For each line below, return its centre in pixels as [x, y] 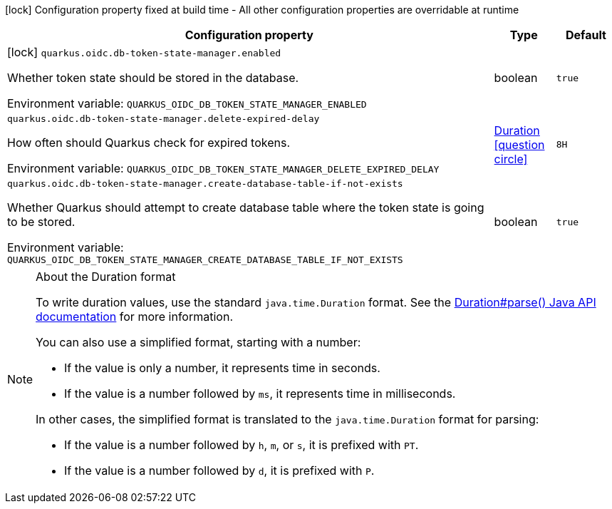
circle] [511, 159]
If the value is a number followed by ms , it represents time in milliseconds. [260, 394]
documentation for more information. [134, 317]
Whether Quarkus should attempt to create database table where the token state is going [246, 207]
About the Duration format [106, 277]
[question [519, 144]
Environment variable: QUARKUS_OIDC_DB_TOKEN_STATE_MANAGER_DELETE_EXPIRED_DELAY [223, 168]
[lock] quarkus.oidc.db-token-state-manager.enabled [144, 52]
